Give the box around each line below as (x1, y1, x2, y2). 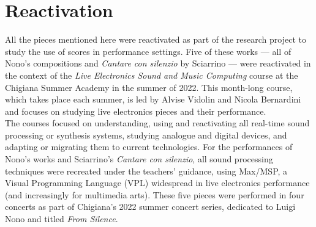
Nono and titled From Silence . (5, 212, 118, 225)
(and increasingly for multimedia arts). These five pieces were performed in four (5, 188, 304, 201)
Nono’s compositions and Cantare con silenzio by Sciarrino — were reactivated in (5, 57, 311, 70)
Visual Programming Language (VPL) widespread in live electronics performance (5, 176, 310, 189)
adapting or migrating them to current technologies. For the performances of (5, 140, 293, 153)
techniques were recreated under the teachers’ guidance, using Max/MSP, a (5, 164, 288, 177)
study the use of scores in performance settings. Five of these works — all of (5, 45, 292, 57)
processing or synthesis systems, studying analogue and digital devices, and (5, 128, 287, 141)
